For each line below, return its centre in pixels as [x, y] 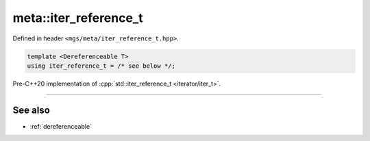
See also [32, 110]
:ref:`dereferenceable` [61, 126]
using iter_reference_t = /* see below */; [101, 66]
